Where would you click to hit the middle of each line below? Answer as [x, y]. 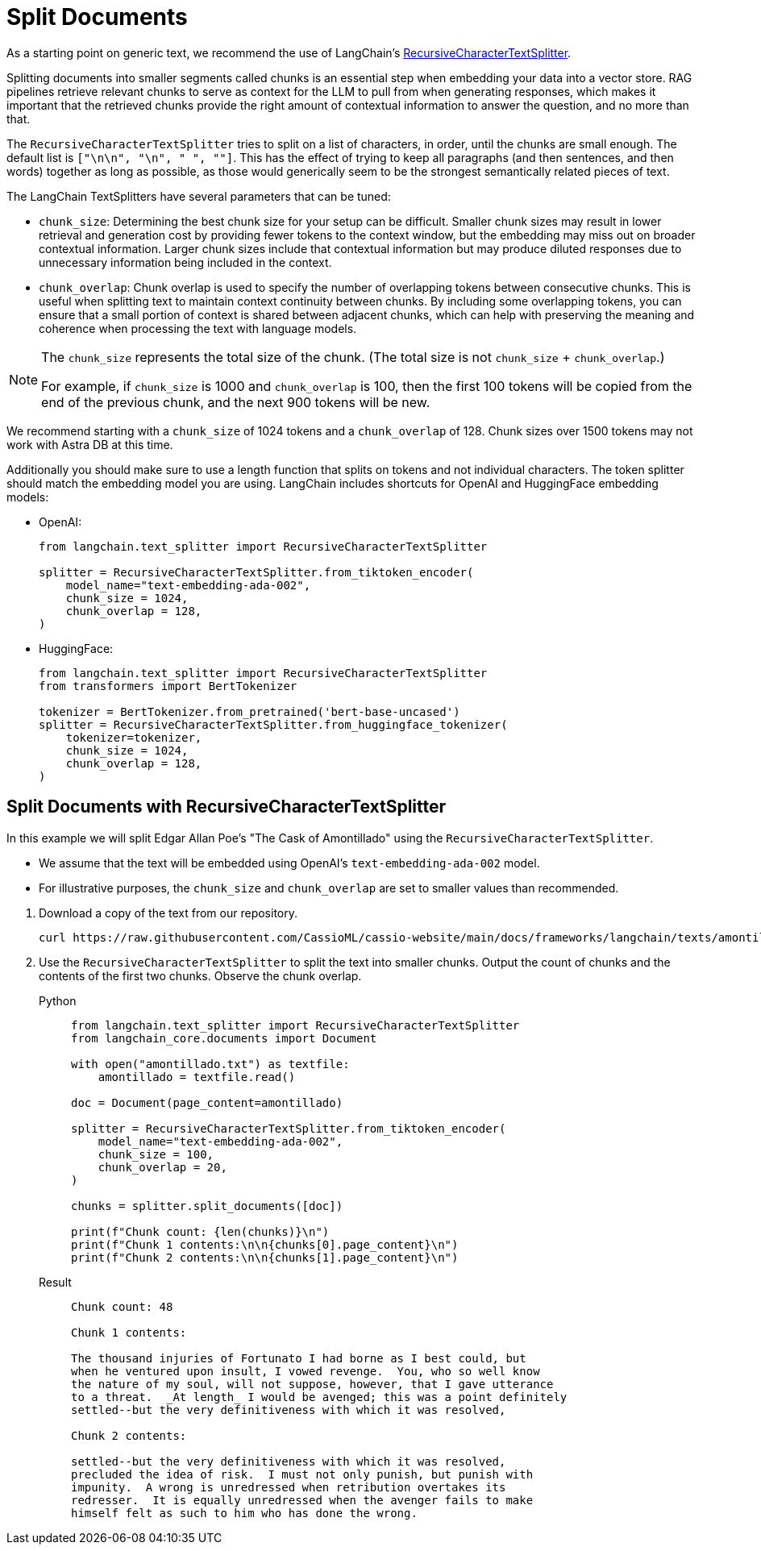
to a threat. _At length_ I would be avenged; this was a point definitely [319, 1397]
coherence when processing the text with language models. [198, 328]
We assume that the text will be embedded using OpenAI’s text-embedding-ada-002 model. [289, 863]
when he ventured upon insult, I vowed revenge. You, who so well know [306, 1371]
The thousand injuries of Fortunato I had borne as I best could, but [299, 1358]
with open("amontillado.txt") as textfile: [210, 1064]
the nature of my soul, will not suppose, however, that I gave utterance [312, 1384]
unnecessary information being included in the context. [185, 262]
